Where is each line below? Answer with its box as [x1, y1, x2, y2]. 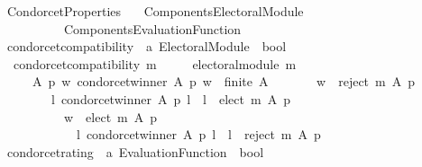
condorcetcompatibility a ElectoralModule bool [6, 37, 287, 56]
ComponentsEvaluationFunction [63, 19, 242, 38]
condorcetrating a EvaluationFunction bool [6, 142, 264, 161]
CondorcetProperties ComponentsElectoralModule [6, 2, 304, 20]
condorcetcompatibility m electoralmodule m [13, 54, 297, 73]
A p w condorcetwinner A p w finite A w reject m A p [32, 72, 416, 91]
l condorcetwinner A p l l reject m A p [76, 125, 321, 144]
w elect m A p [63, 107, 158, 126]
